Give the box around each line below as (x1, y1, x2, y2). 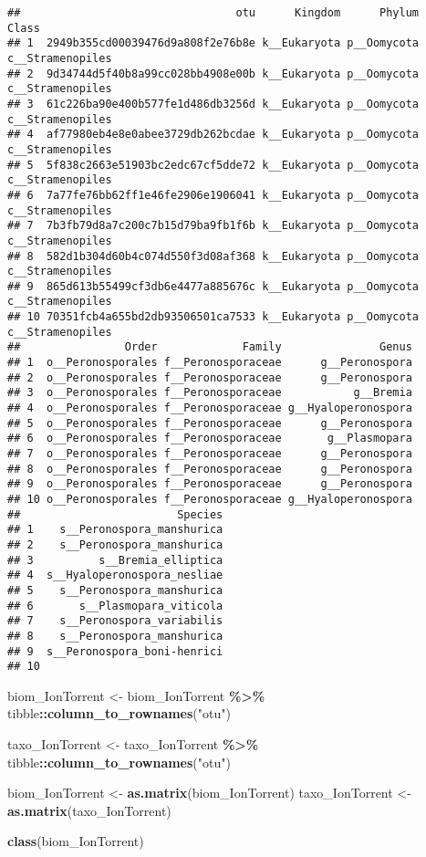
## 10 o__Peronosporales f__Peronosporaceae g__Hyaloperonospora (7, 493, 412, 506)
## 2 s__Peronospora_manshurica (7, 538, 223, 551)
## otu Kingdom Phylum (7, 6, 420, 19)
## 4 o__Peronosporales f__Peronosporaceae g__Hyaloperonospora (7, 402, 412, 415)
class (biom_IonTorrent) (7, 831, 144, 851)
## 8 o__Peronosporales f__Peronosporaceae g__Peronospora (7, 462, 412, 476)
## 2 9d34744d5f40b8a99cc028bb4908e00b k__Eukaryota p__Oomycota (7, 67, 420, 80)
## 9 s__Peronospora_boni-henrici (7, 644, 223, 658)
